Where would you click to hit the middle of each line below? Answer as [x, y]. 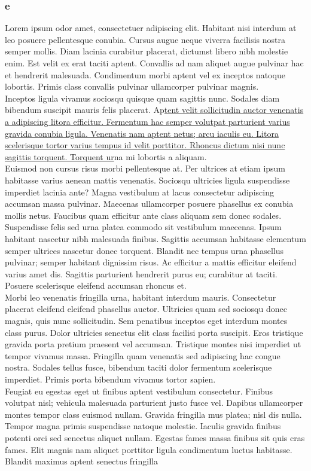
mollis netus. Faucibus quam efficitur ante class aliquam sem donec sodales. [143, 215]
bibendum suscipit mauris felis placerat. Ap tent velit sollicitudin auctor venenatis [154, 110]
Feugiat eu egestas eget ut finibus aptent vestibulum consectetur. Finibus [139, 391]
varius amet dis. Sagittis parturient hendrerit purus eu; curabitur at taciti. [141, 273]
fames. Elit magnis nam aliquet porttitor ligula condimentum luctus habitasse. [149, 449]
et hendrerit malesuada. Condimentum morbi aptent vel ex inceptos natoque [145, 74]
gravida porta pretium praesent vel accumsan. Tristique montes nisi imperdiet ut [153, 344]
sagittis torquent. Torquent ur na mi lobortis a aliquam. [106, 156]
